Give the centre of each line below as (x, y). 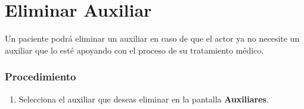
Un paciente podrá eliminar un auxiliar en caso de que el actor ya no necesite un (152, 38)
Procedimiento (41, 77)
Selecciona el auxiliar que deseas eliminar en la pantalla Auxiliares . (144, 99)
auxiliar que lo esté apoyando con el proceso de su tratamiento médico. (134, 50)
